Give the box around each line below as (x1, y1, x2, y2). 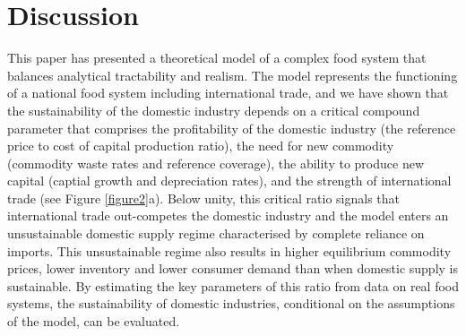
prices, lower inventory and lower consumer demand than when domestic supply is (7, 259, 459, 278)
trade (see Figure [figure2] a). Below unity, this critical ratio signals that (7, 188, 401, 207)
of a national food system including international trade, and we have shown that (7, 83, 449, 102)
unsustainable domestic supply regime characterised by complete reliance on (7, 224, 425, 243)
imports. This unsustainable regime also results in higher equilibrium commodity (7, 241, 452, 260)
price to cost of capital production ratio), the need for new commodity (7, 136, 394, 155)
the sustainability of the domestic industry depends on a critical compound (7, 100, 420, 119)
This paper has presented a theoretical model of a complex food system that (7, 48, 427, 67)
